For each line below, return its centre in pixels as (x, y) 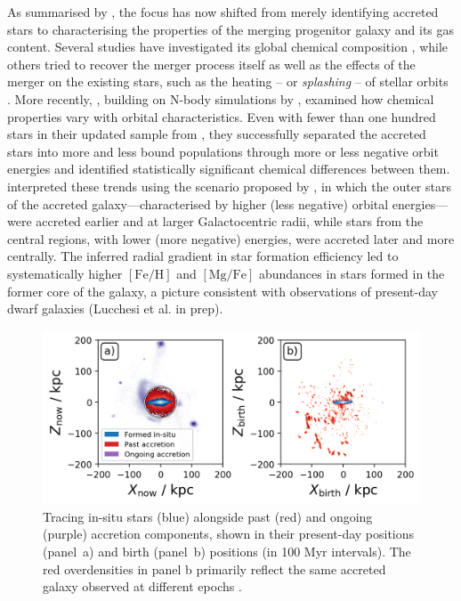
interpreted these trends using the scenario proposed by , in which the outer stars (229, 186)
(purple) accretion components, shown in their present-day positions (229, 534)
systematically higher (65, 273)
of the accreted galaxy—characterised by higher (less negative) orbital (198, 203)
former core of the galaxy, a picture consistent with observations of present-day (222, 291)
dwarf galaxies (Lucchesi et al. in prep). (115, 309)
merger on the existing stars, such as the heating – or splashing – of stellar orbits (228, 81)
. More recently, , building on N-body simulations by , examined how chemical (221, 98)
